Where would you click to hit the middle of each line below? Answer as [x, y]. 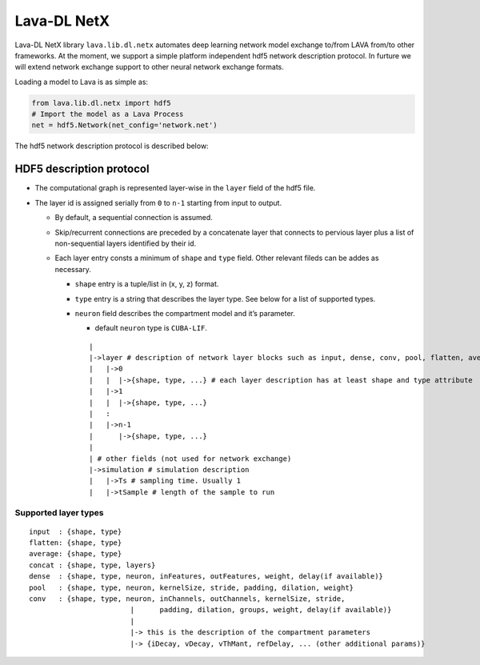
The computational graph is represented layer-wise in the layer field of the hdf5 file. [175, 188]
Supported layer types [59, 512]
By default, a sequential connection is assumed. [134, 218]
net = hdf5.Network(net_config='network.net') [124, 125]
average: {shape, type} [76, 554]
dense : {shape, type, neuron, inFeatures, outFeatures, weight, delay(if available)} [206, 577]
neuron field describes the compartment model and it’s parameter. [185, 313]
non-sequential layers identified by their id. [126, 243]
